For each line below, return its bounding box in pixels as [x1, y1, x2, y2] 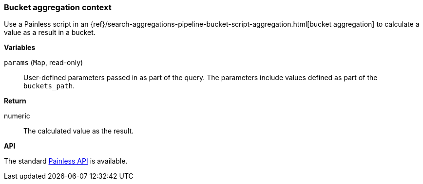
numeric [4, 112, 30, 120]
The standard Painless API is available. [4, 157, 128, 166]
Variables [4, 43, 36, 52]
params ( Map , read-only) [4, 58, 83, 67]
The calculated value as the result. [23, 127, 134, 135]
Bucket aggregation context [4, 2, 112, 12]
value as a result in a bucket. [4, 28, 96, 37]
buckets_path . [23, 82, 75, 90]
